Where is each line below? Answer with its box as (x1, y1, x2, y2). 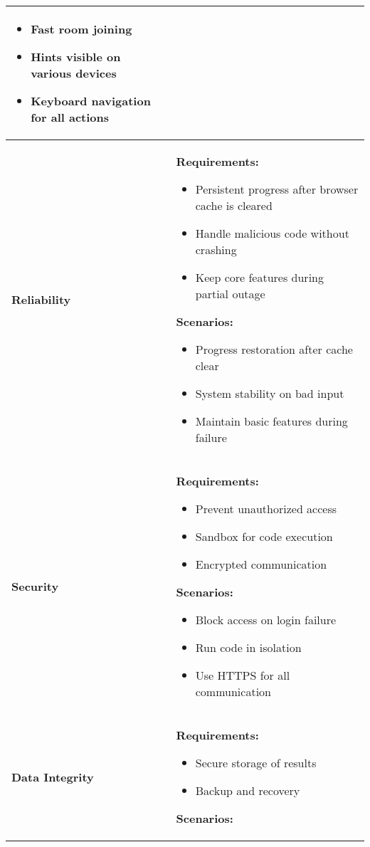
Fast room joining (31, 21, 132, 37)
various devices (31, 65, 117, 81)
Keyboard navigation (31, 93, 151, 109)
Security (11, 578, 59, 594)
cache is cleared (195, 197, 273, 214)
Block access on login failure (195, 611, 337, 628)
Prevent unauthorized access (195, 500, 337, 517)
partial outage (195, 285, 265, 302)
